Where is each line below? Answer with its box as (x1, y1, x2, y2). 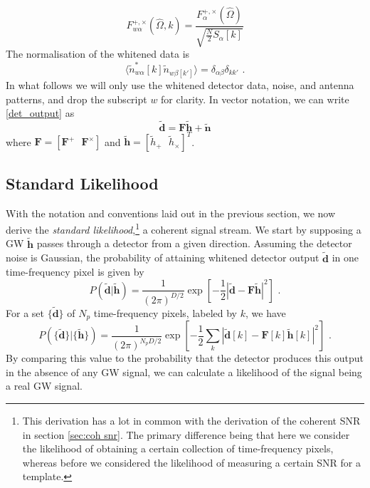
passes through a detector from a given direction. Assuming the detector (36, 236, 352, 251)
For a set (6, 305, 44, 320)
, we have (245, 305, 286, 320)
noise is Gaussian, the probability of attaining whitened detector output (6, 250, 319, 265)
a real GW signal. (6, 378, 83, 393)
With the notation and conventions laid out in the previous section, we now (6, 205, 336, 220)
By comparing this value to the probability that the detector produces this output (6, 351, 364, 365)
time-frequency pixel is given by (6, 264, 144, 279)
